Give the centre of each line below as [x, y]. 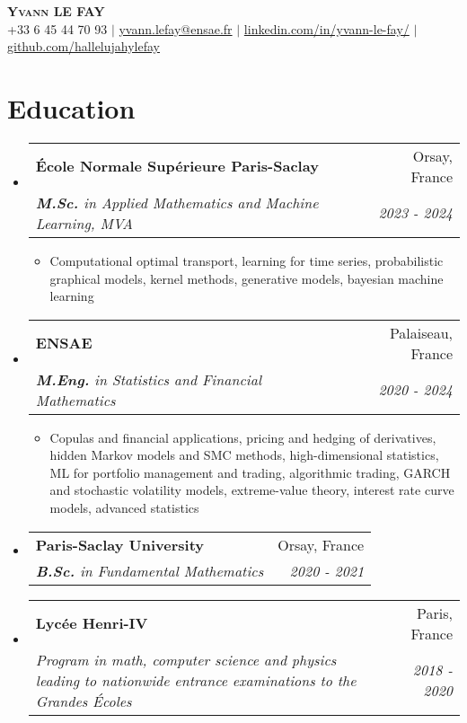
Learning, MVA [84, 223]
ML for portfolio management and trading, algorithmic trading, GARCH [250, 472]
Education [71, 107]
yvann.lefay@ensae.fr [176, 28]
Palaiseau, [421, 332]
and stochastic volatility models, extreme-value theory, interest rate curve [252, 490]
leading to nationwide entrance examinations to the [196, 680]
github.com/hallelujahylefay [84, 46]
